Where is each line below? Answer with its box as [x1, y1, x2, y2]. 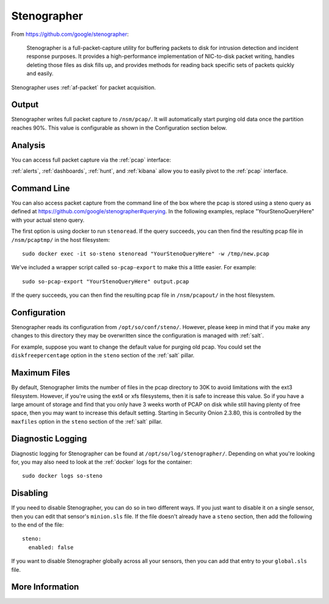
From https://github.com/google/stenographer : [11, 30, 129, 38]
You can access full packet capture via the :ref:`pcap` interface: [11, 156, 171, 163]
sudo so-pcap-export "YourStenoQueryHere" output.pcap [22, 278, 189, 285]
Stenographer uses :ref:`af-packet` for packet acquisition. [11, 83, 157, 91]
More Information [11, 582, 79, 592]
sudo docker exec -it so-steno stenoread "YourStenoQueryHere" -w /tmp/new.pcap [22, 250, 270, 257]
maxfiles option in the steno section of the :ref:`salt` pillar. [11, 417, 163, 425]
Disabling [11, 488, 48, 499]
